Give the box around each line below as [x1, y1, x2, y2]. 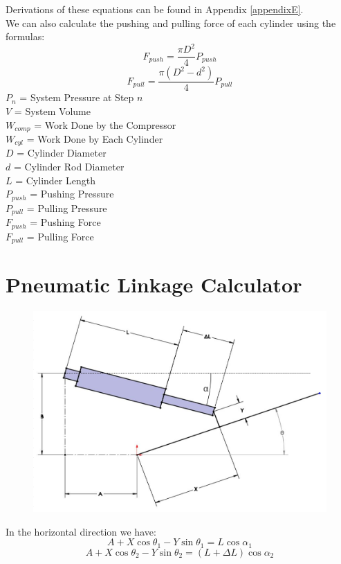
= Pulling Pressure [26, 200, 107, 215]
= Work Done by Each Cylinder [26, 132, 163, 146]
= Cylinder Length [15, 173, 95, 187]
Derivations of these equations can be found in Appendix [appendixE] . [6, 2, 304, 16]
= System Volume [14, 103, 91, 118]
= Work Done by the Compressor [34, 117, 176, 132]
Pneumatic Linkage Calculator [6, 270, 302, 299]
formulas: [6, 29, 45, 44]
